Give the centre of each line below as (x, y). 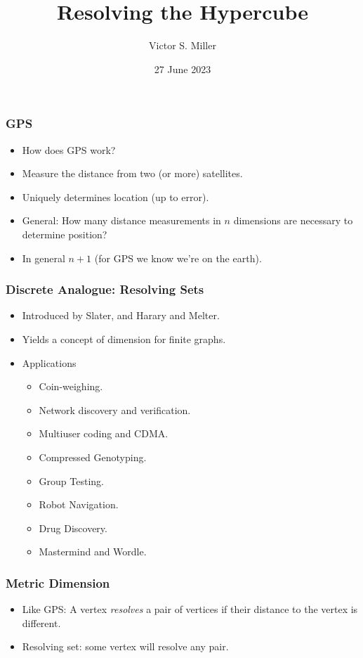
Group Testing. (71, 480)
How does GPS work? (69, 149)
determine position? (65, 234)
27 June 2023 (183, 69)
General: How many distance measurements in (121, 220)
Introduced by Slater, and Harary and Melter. (121, 315)
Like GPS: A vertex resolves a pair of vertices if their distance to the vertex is (190, 609)
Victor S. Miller (183, 45)
